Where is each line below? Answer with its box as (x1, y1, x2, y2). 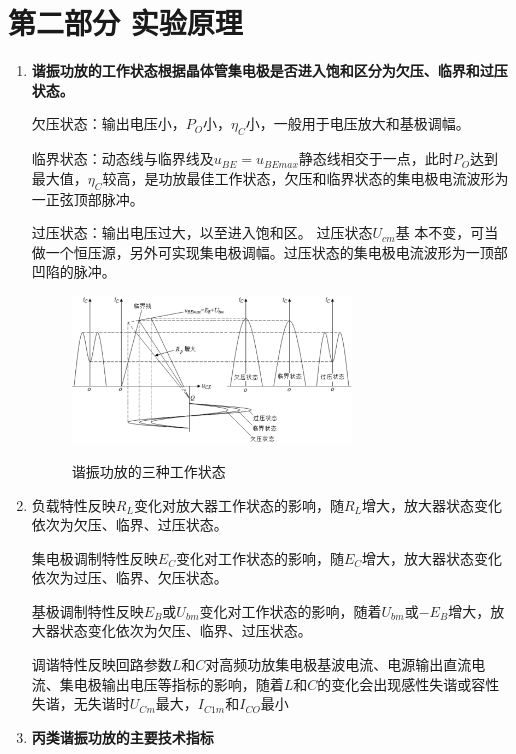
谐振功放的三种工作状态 (71, 460, 226, 481)
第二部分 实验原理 (8, 2, 243, 43)
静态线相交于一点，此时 (298, 148, 453, 169)
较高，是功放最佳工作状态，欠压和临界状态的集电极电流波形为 (102, 167, 509, 188)
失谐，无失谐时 (31, 693, 130, 714)
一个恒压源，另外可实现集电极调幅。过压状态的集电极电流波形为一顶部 (45, 241, 508, 262)
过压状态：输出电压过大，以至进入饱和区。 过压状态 (31, 222, 373, 243)
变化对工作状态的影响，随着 (199, 600, 382, 621)
